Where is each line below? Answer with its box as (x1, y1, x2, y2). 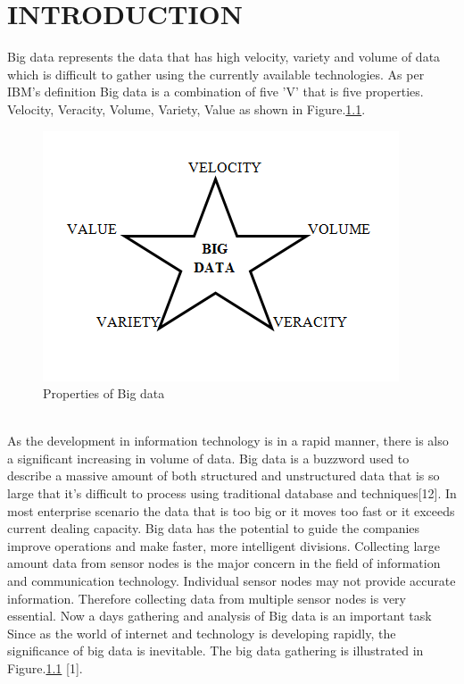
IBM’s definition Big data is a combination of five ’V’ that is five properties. (7, 82, 424, 101)
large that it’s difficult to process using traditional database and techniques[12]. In (7, 484, 457, 503)
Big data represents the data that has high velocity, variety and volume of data (7, 47, 441, 66)
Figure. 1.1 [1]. (7, 659, 83, 677)
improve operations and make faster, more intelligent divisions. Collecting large (7, 536, 441, 555)
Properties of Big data (43, 384, 165, 403)
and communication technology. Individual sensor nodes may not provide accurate (7, 571, 456, 590)
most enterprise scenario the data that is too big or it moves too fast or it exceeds (7, 501, 455, 520)
